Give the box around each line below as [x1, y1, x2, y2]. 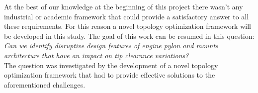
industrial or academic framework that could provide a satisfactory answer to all [4, 11, 249, 21]
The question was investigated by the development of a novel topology [4, 60, 218, 70]
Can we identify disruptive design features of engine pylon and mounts [4, 40, 218, 51]
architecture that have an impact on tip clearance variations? [4, 50, 189, 60]
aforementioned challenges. [4, 79, 86, 90]
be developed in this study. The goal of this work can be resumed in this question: [4, 30, 255, 41]
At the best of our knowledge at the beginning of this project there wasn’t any [4, 1, 243, 11]
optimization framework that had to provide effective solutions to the [4, 70, 215, 80]
